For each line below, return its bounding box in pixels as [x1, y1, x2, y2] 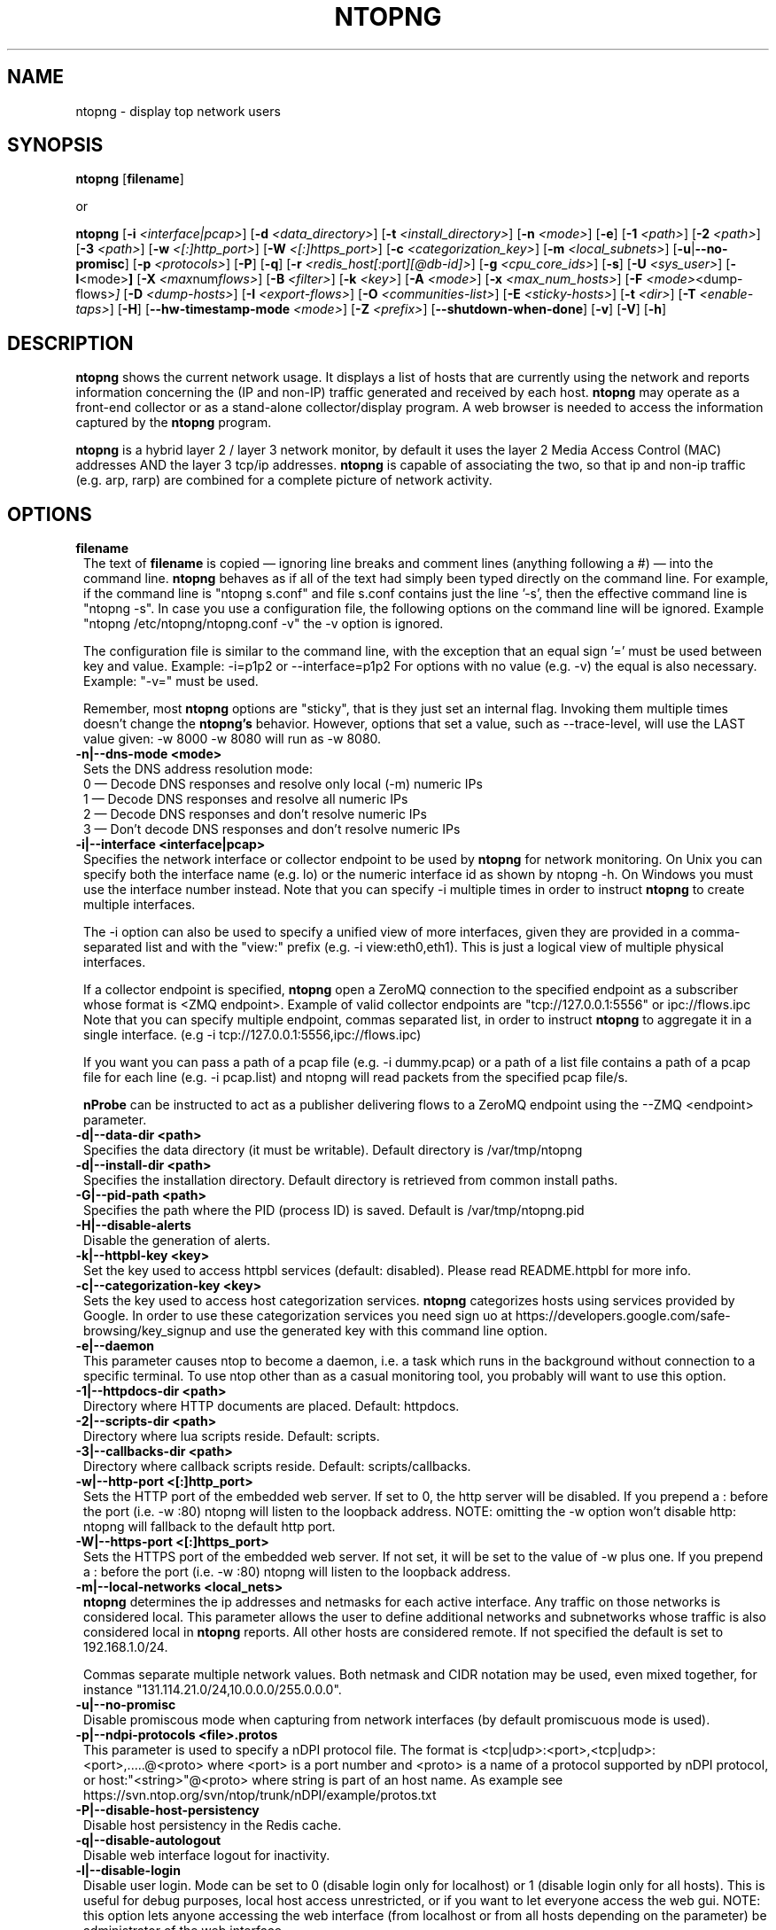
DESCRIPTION [7, 331, 134, 354]
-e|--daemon [75, 1338, 154, 1354]
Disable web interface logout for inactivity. [83, 1848, 330, 1864]
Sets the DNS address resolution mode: [83, 761, 314, 777]
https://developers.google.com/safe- [515, 1308, 731, 1324]
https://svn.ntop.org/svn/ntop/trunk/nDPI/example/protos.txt [83, 1787, 437, 1803]
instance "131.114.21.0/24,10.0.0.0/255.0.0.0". [83, 1682, 342, 1698]
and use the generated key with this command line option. [209, 1323, 548, 1339]
